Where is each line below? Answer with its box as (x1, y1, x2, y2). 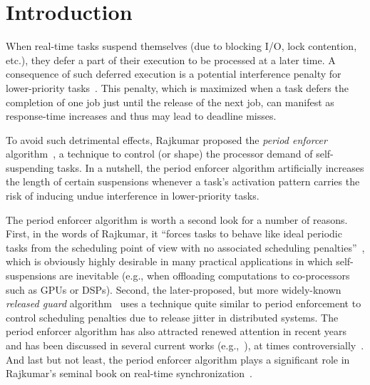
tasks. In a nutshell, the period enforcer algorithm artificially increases (57, 160, 364, 175)
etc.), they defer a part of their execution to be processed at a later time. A (6, 52, 336, 67)
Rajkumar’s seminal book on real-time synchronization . (6, 366, 252, 381)
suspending (6, 160, 54, 175)
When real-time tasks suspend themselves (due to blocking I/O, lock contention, (6, 38, 357, 53)
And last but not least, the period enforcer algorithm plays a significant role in (6, 351, 350, 366)
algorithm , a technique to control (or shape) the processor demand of (6, 146, 313, 161)
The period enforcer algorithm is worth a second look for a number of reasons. (6, 212, 348, 227)
